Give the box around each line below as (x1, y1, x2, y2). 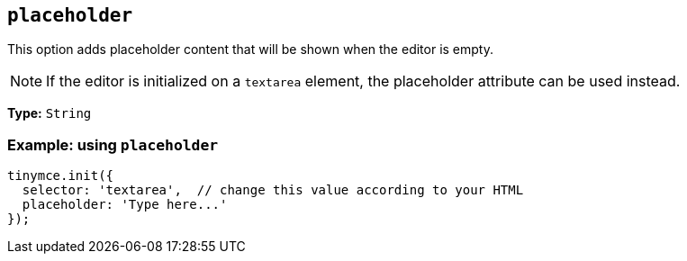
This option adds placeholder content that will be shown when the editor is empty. (7, 41, 493, 58)
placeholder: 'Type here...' (22, 197, 228, 212)
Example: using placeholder (7, 135, 219, 154)
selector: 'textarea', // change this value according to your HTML (22, 183, 524, 198)
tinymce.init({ (7, 168, 114, 184)
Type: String (7, 105, 92, 121)
